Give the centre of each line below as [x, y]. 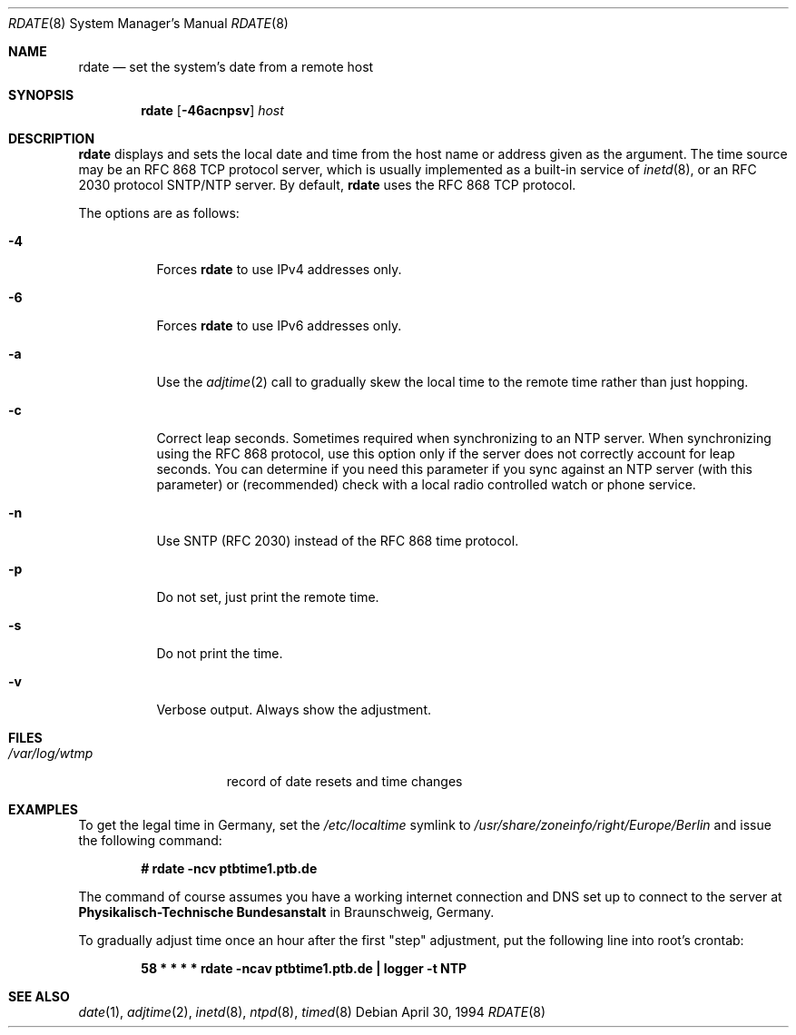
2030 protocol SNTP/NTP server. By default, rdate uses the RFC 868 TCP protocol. [327, 185]
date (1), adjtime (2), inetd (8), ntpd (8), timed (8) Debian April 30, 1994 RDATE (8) [312, 1012]
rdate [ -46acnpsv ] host [212, 110]
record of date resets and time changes [344, 781]
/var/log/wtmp [51, 753]
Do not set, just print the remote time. [268, 597]
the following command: [150, 840]
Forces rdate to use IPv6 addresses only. [279, 325]
